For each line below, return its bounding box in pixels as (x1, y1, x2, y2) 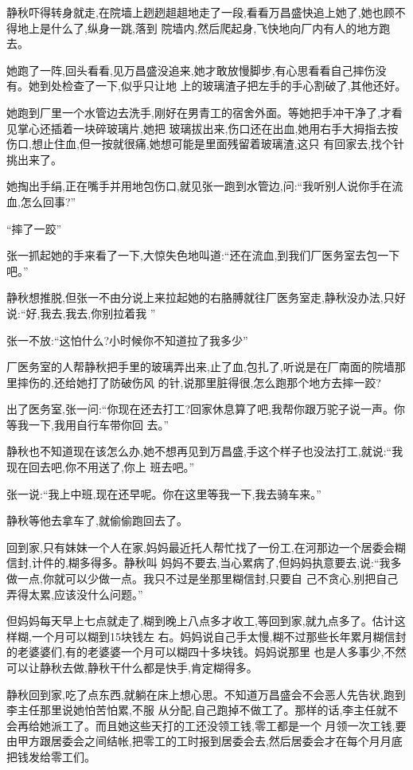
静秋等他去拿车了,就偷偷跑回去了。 (6, 512, 188, 529)
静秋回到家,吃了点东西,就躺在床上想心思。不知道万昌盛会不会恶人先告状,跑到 (6, 686, 406, 702)
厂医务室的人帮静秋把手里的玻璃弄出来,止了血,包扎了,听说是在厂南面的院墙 (6, 358, 395, 375)
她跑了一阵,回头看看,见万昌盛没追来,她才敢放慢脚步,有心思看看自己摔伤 (6, 61, 376, 78)
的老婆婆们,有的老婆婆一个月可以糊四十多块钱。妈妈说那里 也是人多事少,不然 (6, 643, 407, 660)
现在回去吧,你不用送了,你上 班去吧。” (6, 459, 195, 475)
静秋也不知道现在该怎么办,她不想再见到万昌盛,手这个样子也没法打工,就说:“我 (6, 443, 403, 459)
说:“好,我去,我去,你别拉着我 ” (6, 304, 156, 321)
